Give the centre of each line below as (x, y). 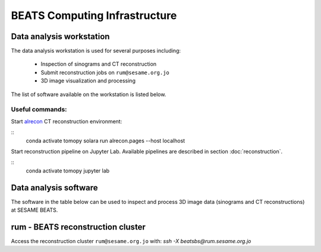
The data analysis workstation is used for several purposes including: (96, 51)
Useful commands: (39, 110)
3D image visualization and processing (88, 81)
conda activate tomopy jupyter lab (68, 170)
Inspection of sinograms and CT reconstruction (99, 64)
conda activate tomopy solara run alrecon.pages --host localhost (106, 141)
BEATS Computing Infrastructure (94, 15)
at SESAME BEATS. (34, 210)
